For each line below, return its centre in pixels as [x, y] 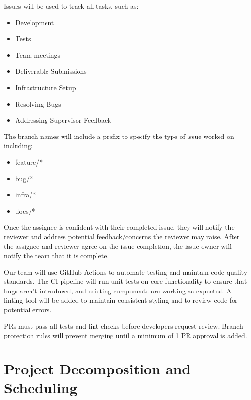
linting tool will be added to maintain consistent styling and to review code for [121, 300]
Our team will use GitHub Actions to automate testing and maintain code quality [126, 271]
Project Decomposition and [97, 369]
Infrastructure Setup [46, 87]
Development [35, 22]
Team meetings [38, 54]
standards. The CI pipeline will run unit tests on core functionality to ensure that [125, 281]
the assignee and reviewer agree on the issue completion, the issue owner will [118, 246]
